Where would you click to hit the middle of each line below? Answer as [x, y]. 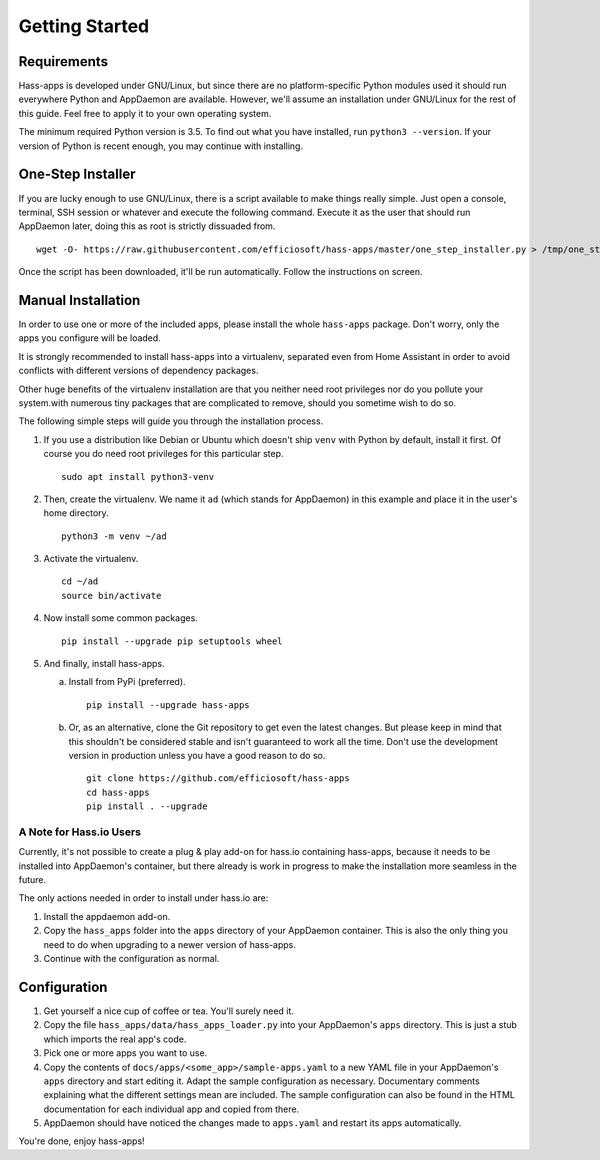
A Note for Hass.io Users [80, 832]
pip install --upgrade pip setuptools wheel [172, 641]
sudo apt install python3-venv [138, 476]
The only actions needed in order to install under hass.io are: [143, 898]
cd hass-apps [118, 792]
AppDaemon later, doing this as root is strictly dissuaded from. [147, 226]
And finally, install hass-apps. [104, 664]
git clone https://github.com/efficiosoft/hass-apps [218, 778]
